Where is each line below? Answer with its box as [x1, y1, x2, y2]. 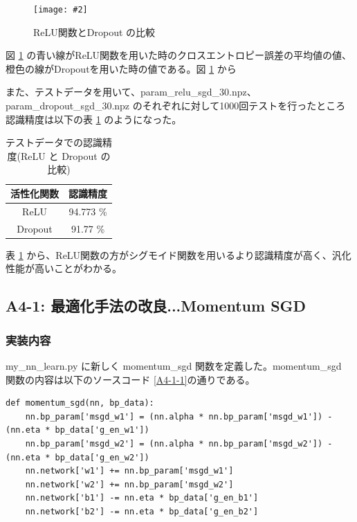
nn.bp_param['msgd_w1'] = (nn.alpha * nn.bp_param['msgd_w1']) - [25, 411, 333, 422]
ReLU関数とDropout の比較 [33, 24, 156, 39]
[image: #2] [33, 5, 88, 15]
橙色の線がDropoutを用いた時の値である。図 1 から [6, 61, 237, 75]
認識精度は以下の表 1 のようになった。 [6, 111, 182, 126]
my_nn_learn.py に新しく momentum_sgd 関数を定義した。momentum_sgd [6, 358, 342, 372]
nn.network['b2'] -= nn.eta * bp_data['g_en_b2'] [25, 506, 259, 516]
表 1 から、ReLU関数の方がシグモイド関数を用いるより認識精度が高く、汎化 [6, 247, 351, 262]
